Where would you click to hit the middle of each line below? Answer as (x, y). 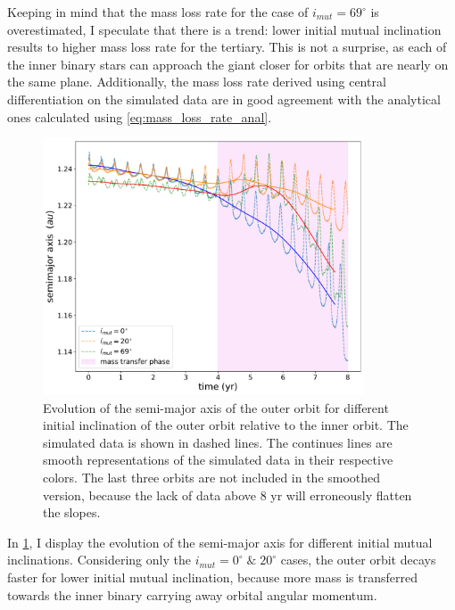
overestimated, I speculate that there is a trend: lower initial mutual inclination (224, 29)
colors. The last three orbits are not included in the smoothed (212, 477)
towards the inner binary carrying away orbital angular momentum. (192, 594)
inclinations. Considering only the (99, 560)
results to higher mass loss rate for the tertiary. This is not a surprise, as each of (227, 47)
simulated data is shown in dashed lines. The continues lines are (218, 442)
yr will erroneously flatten (341, 495)
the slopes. (72, 512)
